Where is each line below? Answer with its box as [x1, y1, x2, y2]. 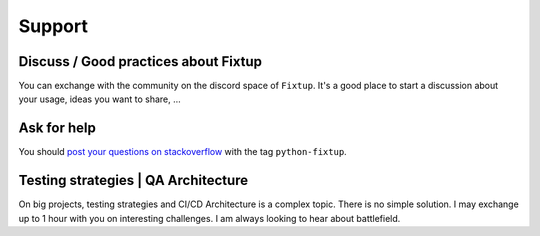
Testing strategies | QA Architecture [18, 172, 249, 189]
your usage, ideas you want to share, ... [18, 93, 182, 105]
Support [18, 15, 89, 37]
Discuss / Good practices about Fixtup [18, 53, 262, 70]
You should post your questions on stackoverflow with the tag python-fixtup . [18, 146, 347, 158]
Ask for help [18, 120, 97, 137]
